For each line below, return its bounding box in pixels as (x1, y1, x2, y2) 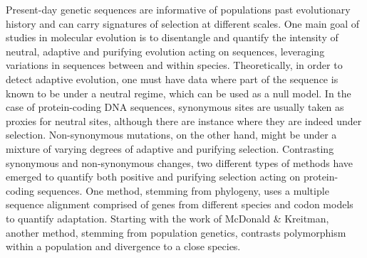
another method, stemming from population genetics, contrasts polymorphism (6, 225, 346, 240)
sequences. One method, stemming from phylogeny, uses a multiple (37, 183, 329, 198)
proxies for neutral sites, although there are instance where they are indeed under (6, 113, 362, 128)
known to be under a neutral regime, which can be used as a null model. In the (6, 85, 351, 100)
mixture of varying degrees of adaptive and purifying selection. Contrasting (6, 141, 334, 156)
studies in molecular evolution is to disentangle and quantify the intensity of (6, 30, 338, 45)
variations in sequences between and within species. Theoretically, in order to (6, 58, 343, 72)
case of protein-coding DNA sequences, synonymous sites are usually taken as (6, 100, 344, 114)
